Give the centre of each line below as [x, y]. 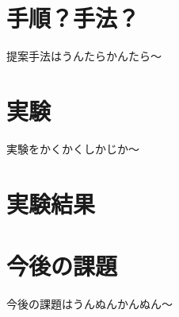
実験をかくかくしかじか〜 [73, 148]
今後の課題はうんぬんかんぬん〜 [89, 303]
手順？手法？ [73, 18]
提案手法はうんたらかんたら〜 [84, 56]
